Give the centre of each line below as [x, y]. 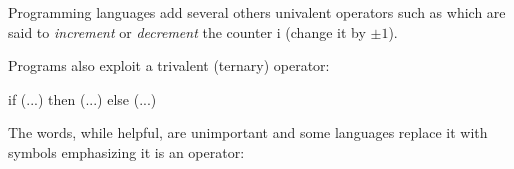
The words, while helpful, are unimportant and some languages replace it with [248, 132]
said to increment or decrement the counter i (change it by [187, 31]
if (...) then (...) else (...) [82, 98]
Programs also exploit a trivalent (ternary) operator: [169, 65]
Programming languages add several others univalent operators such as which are [257, 12]
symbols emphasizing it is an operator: [126, 151]
